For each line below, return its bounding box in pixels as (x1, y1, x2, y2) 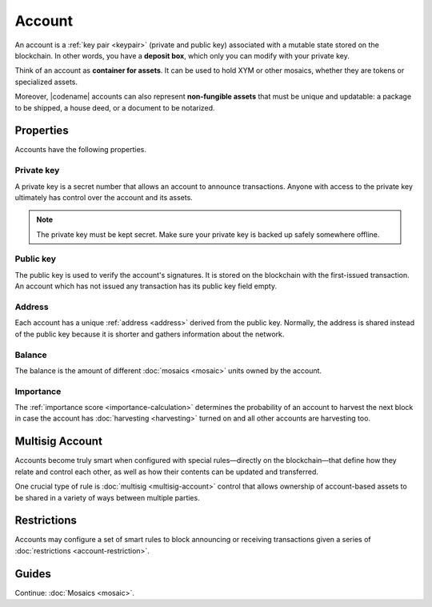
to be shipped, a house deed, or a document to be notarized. (14, 103, 215, 112)
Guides (14, 567, 52, 581)
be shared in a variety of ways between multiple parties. (14, 492, 200, 502)
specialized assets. (14, 77, 78, 86)
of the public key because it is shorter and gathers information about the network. (14, 329, 285, 339)
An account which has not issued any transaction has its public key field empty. (14, 281, 278, 291)
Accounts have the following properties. (14, 145, 147, 155)
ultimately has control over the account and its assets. (14, 192, 194, 202)
